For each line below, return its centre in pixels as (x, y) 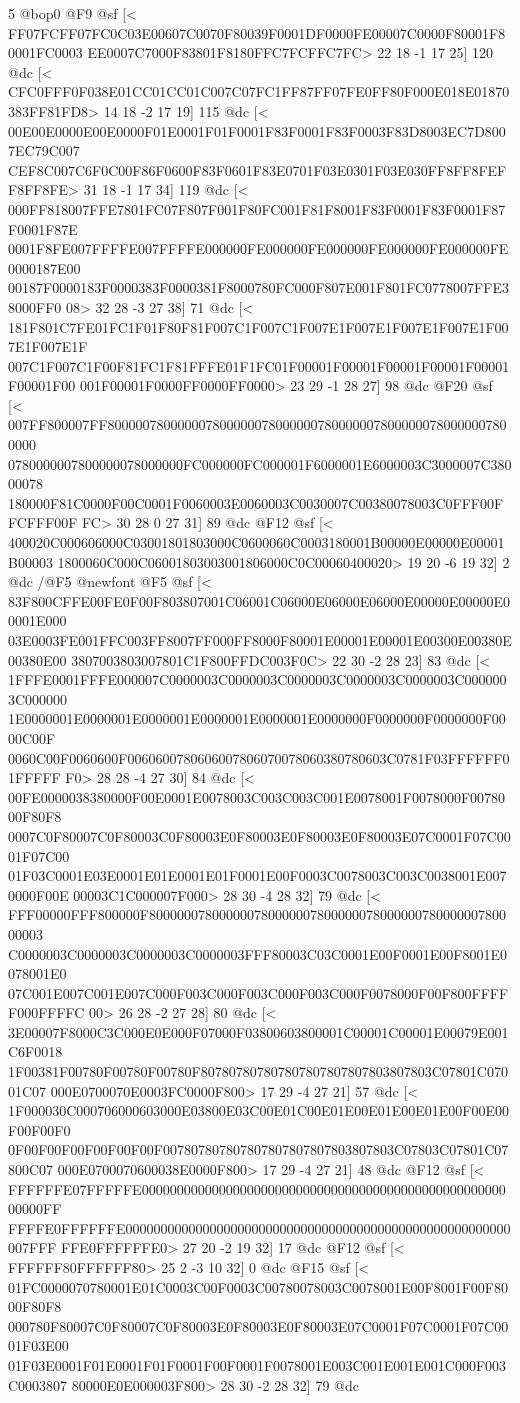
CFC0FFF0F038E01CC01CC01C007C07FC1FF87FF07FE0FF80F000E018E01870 (259, 91)
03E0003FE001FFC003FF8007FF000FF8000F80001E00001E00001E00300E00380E (260, 640)
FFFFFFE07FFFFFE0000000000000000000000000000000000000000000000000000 (257, 1188)
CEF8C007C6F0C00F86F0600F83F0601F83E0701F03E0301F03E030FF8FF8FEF (257, 169)
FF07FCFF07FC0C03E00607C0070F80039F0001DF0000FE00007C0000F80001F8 (257, 32)
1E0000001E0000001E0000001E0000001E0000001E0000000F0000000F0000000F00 (257, 718)
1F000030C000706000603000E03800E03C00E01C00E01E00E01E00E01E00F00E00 (258, 1110)
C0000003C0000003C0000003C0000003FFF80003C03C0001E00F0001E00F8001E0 (257, 953)
